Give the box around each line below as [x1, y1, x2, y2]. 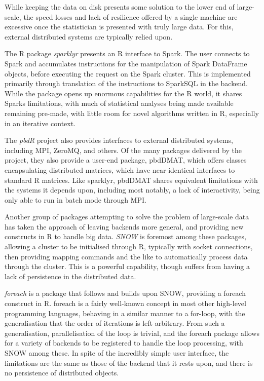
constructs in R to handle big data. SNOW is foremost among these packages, [5, 231, 246, 242]
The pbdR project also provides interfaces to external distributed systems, [5, 135, 233, 145]
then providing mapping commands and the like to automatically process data [5, 251, 248, 261]
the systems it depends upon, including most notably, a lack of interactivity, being [5, 184, 260, 195]
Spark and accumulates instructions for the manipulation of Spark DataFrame [5, 58, 247, 68]
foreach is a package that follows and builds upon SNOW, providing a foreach [5, 288, 246, 298]
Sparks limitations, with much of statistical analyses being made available [5, 98, 234, 108]
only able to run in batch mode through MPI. [5, 194, 146, 205]
